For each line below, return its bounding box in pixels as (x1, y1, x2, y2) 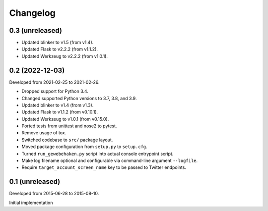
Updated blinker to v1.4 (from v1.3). (21, 102, 94, 108)
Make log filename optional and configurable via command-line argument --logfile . (21, 158, 198, 163)
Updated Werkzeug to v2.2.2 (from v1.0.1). (21, 53, 108, 59)
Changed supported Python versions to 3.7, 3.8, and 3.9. (21, 95, 137, 101)
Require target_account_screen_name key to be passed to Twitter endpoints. (21, 164, 186, 170)
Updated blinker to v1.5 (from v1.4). (21, 40, 94, 46)
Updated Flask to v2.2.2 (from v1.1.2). (21, 46, 98, 52)
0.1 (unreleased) (9, 177, 61, 186)
